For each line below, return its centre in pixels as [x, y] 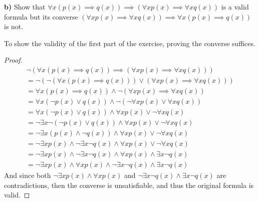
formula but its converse [41, 16]
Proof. [13, 60]
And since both [28, 175]
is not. [14, 26]
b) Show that [25, 7]
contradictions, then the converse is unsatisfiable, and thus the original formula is [129, 185]
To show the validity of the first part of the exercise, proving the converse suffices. [130, 43]
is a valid [235, 7]
